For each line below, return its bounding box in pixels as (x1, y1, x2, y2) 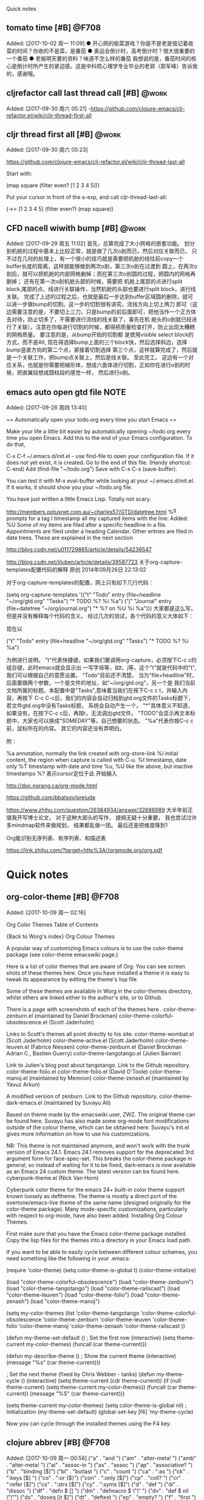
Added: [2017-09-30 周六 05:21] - (6, 104, 91, 112)
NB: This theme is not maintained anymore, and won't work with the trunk (6, 1142, 190, 1149)
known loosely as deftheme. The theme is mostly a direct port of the (6, 1192, 177, 1199)
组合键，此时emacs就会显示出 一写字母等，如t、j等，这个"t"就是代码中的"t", (6, 663, 196, 671)
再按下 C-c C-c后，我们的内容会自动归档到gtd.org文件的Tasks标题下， (16, 694, 194, 701)
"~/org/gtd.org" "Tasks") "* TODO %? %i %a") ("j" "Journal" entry (6, 597, 172, 604)
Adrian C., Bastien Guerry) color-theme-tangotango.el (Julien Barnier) (6, 1049, 182, 1057)
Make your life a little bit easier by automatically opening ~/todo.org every (6, 428, 191, 435)
